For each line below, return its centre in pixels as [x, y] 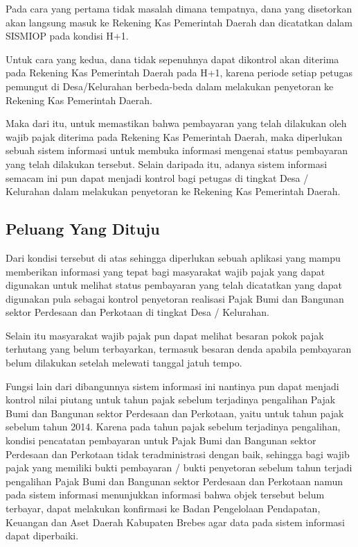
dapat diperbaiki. [42, 536]
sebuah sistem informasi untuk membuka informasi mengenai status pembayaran [177, 150]
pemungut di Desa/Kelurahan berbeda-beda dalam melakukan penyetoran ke [170, 86]
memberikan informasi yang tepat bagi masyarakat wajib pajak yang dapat [165, 271]
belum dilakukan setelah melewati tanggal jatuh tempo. [124, 363]
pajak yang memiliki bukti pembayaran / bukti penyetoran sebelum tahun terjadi [179, 468]
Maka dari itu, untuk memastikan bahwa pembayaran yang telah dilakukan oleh [176, 123]
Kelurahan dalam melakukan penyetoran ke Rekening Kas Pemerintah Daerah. [173, 191]
